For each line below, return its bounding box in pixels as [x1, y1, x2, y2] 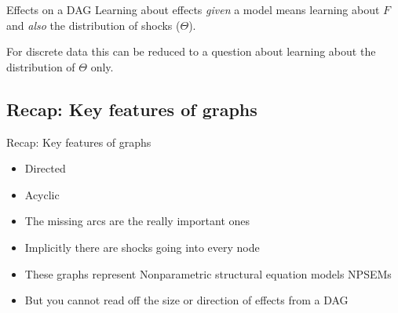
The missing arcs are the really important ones [24, 213, 250, 229]
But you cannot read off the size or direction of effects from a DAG [24, 292, 349, 308]
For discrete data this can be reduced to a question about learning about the [6, 43, 376, 60]
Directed [24, 160, 66, 177]
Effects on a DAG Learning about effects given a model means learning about [6, 2, 380, 17]
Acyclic [24, 186, 60, 202]
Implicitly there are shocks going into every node [24, 238, 260, 255]
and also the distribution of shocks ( [6, 16, 181, 33]
